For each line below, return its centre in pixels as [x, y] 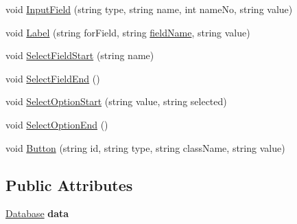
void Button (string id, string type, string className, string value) [145, 147]
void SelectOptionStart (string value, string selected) [116, 101]
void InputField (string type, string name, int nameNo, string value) [149, 9]
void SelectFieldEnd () [53, 78]
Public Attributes [69, 184]
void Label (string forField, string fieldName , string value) [128, 32]
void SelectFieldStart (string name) [80, 55]
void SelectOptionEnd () [57, 124]
